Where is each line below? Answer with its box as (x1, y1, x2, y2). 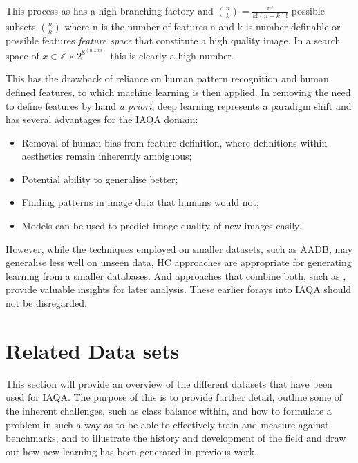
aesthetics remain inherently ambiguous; (21, 149, 192, 163)
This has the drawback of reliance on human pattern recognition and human (6, 71, 329, 86)
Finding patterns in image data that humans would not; (21, 195, 259, 209)
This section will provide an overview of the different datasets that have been (6, 376, 332, 390)
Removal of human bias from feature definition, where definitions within (21, 135, 328, 149)
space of (6, 48, 39, 62)
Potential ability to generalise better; (21, 171, 178, 186)
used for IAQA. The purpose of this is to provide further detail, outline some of (6, 390, 343, 404)
